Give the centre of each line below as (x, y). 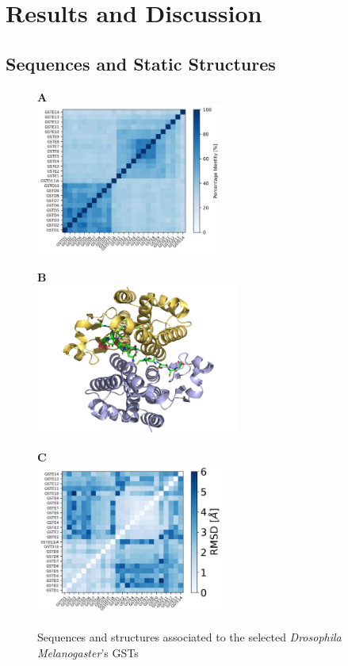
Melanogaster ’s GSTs (88, 652)
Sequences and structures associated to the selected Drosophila (189, 637)
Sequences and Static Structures (141, 63)
